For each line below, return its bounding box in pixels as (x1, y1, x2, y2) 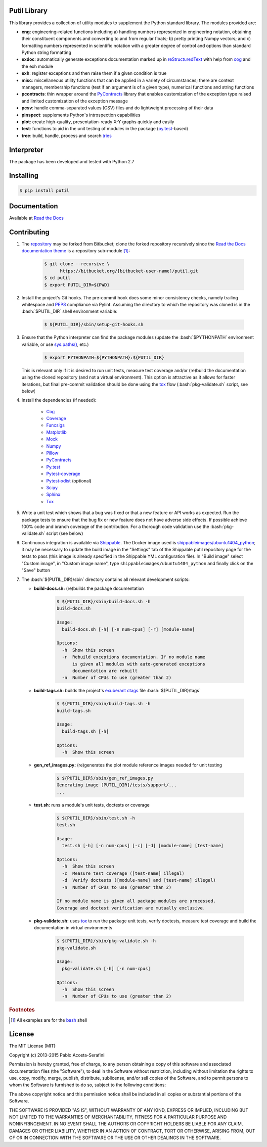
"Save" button (21, 567, 50, 573)
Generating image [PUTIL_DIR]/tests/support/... (56, 782, 177, 788)
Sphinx (46, 491, 61, 497)
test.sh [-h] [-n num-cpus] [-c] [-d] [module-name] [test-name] (62, 843, 224, 849)
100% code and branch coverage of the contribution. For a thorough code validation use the (21, 524, 210, 529)
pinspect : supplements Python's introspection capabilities (21, 112, 140, 118)
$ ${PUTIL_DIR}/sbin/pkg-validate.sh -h (56, 938, 156, 944)
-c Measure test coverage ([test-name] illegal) (62, 870, 185, 876)
